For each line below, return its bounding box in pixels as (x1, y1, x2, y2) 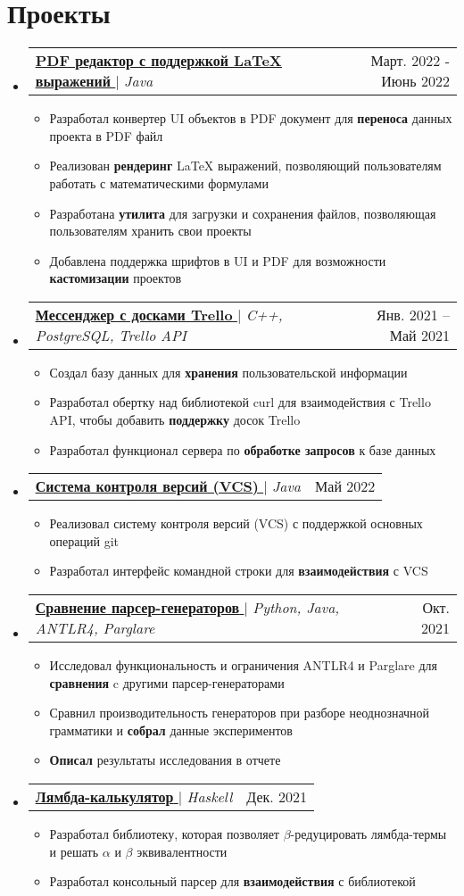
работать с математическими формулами (49, 173, 269, 192)
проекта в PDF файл (49, 126, 163, 145)
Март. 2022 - (370, 50, 450, 71)
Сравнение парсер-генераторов (35, 597, 240, 618)
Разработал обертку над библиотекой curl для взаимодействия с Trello (49, 393, 431, 411)
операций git (49, 531, 119, 550)
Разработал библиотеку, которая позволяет (49, 825, 279, 842)
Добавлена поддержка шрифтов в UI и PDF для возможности (49, 251, 386, 270)
